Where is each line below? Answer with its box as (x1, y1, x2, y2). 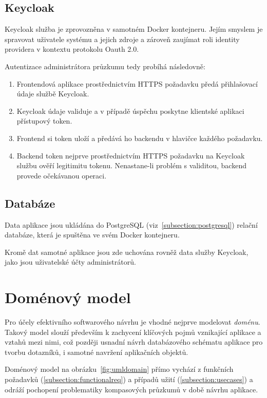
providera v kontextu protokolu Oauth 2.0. (5, 44, 139, 54)
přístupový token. (16, 115, 72, 126)
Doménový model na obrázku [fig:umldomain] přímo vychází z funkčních (5, 364, 234, 374)
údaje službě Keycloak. (16, 88, 89, 99)
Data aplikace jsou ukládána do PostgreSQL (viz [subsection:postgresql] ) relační (5, 219, 258, 230)
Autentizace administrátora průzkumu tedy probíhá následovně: (5, 61, 205, 71)
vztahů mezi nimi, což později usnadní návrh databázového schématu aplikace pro (5, 336, 263, 347)
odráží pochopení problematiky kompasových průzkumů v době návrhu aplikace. (5, 384, 258, 394)
